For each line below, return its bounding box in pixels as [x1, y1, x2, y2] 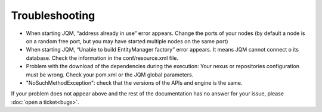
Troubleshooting [11, 9, 95, 22]
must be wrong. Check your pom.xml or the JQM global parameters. [26, 71, 194, 78]
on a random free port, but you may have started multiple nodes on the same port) [26, 37, 229, 44]
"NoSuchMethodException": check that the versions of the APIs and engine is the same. [26, 79, 243, 86]
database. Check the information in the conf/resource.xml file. [26, 54, 179, 62]
